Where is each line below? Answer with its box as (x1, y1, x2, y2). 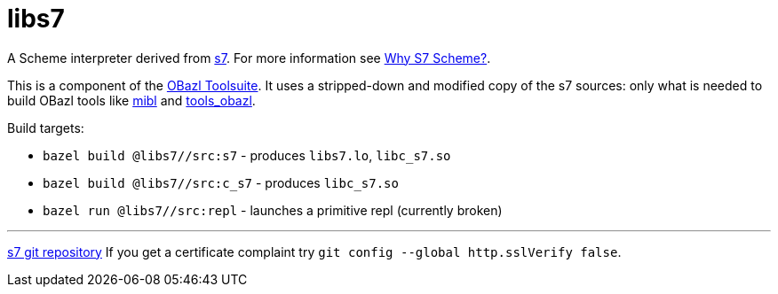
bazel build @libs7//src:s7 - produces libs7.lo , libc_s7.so (43, 147, 451, 163)
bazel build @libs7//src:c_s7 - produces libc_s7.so (43, 174, 399, 190)
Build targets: (7, 120, 84, 135)
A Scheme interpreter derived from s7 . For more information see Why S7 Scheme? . (7, 50, 491, 66)
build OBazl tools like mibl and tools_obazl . (7, 92, 256, 108)
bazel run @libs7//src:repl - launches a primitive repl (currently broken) (43, 202, 503, 218)
